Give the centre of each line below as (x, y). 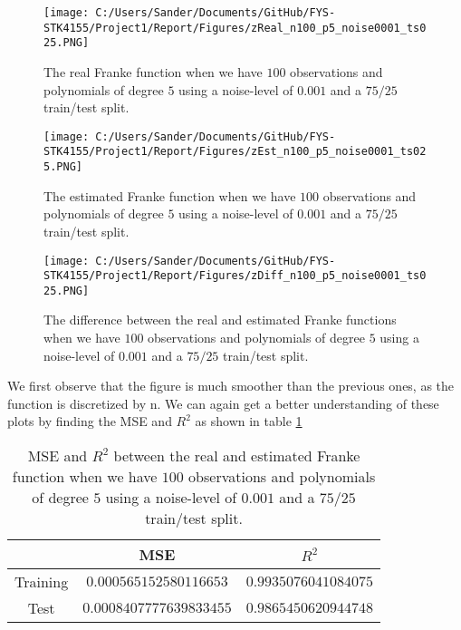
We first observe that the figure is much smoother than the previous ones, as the (231, 386)
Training (42, 582)
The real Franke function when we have (153, 71)
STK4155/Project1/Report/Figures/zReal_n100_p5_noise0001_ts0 (235, 28)
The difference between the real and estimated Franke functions (220, 320)
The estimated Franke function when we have (170, 195)
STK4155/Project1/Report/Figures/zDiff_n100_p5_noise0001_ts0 (235, 276)
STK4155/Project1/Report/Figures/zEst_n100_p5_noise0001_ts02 (235, 152)
